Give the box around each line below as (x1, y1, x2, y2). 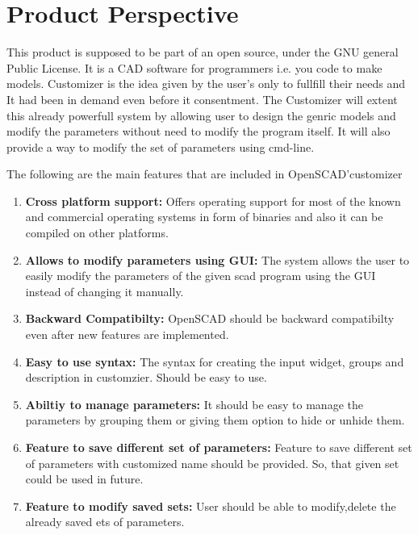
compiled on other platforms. (25, 224, 169, 241)
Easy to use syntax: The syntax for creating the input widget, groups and (25, 353, 404, 370)
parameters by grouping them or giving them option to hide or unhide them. (25, 412, 405, 428)
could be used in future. (25, 470, 144, 487)
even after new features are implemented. (25, 326, 229, 343)
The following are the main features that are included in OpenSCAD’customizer (6, 165, 403, 182)
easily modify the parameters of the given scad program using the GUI (25, 267, 376, 284)
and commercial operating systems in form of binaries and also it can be (25, 208, 383, 225)
